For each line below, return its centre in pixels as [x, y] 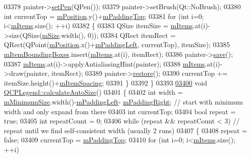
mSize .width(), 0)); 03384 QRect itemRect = [109, 35]
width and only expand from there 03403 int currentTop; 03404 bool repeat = [120, 111]
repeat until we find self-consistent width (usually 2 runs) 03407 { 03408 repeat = [126, 130]
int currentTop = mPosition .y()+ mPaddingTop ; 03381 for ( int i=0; [104, 16]
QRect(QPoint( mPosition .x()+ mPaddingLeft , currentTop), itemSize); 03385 [117, 44]
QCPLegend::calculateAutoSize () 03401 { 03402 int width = [93, 92]
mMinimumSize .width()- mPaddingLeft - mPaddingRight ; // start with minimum [124, 101]
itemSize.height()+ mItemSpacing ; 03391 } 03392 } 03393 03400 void [106, 82]
